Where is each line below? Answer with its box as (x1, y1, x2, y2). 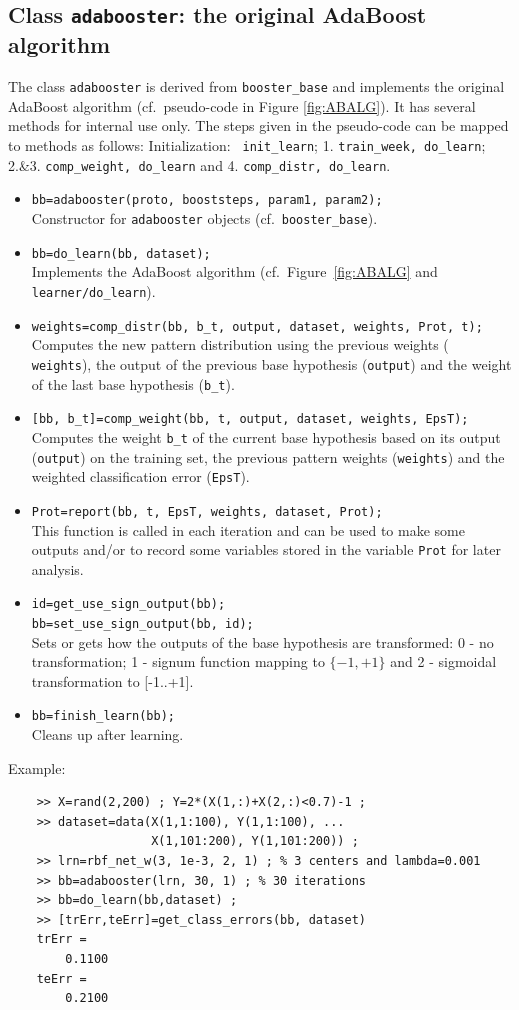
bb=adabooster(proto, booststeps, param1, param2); (31, 193, 383, 208)
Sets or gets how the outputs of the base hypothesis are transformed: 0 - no (31, 631, 494, 652)
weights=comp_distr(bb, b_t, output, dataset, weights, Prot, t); (31, 319, 483, 334)
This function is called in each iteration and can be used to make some (31, 519, 465, 540)
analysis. (31, 558, 84, 579)
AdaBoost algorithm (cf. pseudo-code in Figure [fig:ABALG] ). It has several (8, 95, 476, 116)
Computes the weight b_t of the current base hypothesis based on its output (31, 426, 501, 447)
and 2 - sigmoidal (390, 651, 497, 672)
